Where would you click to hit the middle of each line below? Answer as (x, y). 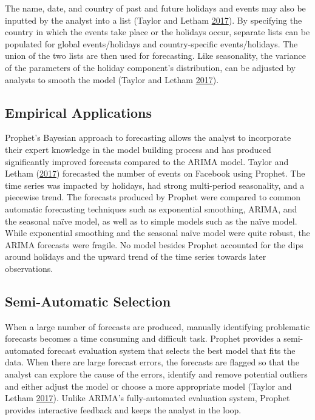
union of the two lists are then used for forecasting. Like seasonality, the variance (155, 56)
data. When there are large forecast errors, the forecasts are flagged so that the (152, 362)
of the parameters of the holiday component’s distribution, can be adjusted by (150, 67)
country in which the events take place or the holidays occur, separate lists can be (157, 32)
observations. (29, 268)
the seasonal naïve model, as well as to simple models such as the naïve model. (151, 221)
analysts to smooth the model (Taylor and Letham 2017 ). (112, 79)
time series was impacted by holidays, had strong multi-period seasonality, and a (155, 185)
